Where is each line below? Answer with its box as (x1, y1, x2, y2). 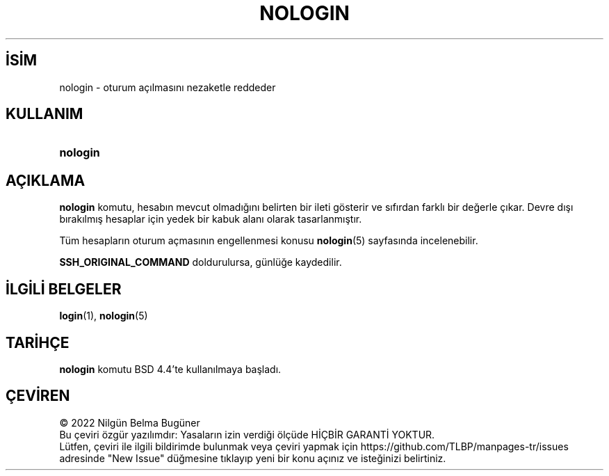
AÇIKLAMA (6, 171, 86, 189)
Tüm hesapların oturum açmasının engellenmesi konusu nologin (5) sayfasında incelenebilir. (59, 235, 478, 247)
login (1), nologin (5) (59, 310, 148, 322)
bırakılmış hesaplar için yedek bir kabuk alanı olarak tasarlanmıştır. (59, 213, 362, 225)
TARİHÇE (6, 333, 70, 351)
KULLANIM (6, 105, 83, 123)
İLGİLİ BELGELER (6, 280, 122, 298)
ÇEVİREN (6, 387, 70, 405)
